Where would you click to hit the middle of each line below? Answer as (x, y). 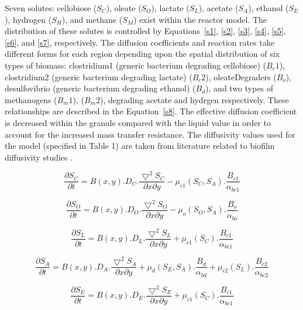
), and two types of (240, 88)
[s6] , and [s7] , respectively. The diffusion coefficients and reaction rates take (140, 42)
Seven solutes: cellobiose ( (51, 8)
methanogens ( (31, 99)
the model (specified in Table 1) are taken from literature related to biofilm (140, 146)
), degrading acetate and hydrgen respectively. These (194, 99)
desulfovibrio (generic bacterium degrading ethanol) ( (100, 88)
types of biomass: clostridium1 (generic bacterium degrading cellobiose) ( (135, 65)
